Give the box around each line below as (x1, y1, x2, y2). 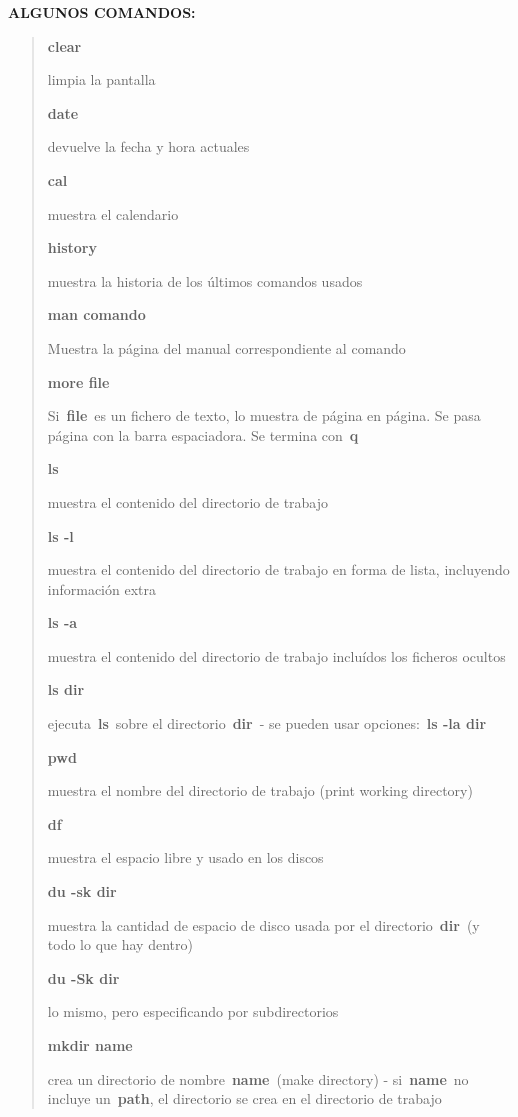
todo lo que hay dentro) (47, 934, 193, 955)
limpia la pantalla (47, 69, 156, 90)
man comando (47, 304, 146, 325)
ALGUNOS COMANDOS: (8, 2, 196, 22)
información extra (47, 578, 157, 599)
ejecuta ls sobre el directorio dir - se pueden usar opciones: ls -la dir (47, 713, 487, 734)
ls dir (47, 679, 85, 700)
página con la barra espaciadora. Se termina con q (47, 424, 359, 445)
